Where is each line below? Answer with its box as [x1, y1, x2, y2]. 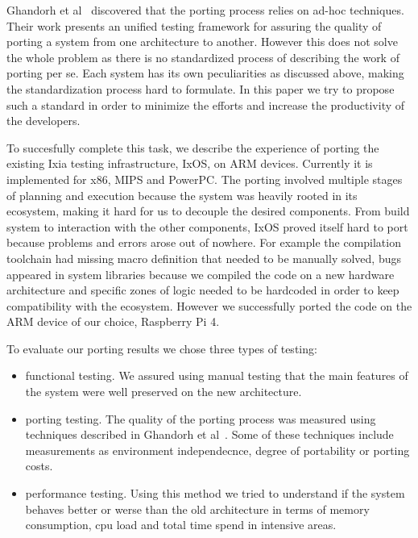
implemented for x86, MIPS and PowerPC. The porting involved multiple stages [6, 170, 403, 187]
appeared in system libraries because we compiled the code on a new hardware [6, 265, 395, 282]
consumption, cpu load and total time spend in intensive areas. [25, 516, 337, 533]
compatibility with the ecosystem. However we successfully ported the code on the [6, 297, 412, 314]
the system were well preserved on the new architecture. [25, 383, 302, 400]
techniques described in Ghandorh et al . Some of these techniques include [25, 426, 394, 443]
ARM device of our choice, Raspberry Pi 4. [6, 313, 220, 330]
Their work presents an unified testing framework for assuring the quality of [6, 17, 382, 34]
